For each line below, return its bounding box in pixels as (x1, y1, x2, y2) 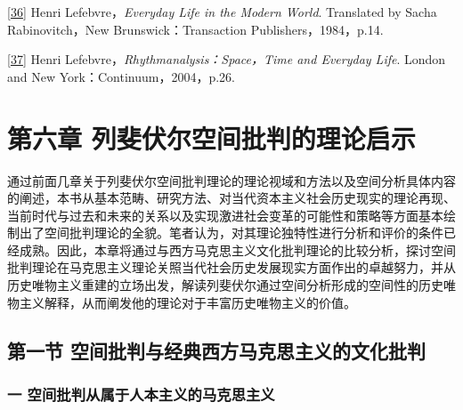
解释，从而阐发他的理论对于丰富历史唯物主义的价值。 (44, 293, 356, 311)
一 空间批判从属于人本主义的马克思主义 (7, 382, 275, 405)
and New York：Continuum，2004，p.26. (7, 67, 235, 85)
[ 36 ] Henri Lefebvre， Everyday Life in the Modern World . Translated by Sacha (7, 3, 437, 20)
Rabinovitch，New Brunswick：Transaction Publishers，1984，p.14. (7, 20, 384, 38)
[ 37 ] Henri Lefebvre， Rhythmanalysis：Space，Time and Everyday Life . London (7, 50, 446, 68)
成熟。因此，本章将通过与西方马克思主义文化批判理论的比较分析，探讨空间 (19, 240, 456, 259)
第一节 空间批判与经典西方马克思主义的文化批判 (7, 336, 426, 364)
